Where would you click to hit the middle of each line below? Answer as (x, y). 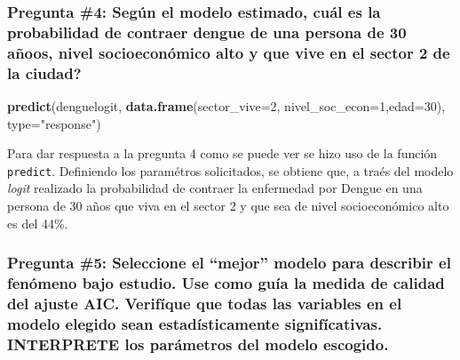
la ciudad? (44, 72)
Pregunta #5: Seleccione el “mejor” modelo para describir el (229, 263)
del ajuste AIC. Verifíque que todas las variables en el (205, 303)
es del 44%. (38, 223)
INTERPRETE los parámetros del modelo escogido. (198, 344)
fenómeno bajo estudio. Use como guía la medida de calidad (226, 283)
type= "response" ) (54, 123)
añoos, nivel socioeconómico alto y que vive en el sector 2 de (229, 52)
